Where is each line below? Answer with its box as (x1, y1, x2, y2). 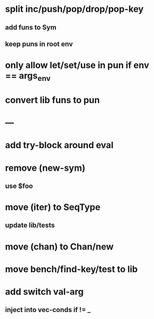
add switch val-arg (5, 286, 84, 297)
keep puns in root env (5, 40, 73, 48)
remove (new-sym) (5, 162, 85, 173)
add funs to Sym (5, 23, 57, 32)
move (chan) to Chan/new (5, 241, 114, 252)
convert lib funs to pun (5, 94, 100, 106)
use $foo (5, 182, 33, 190)
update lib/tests (5, 221, 55, 230)
